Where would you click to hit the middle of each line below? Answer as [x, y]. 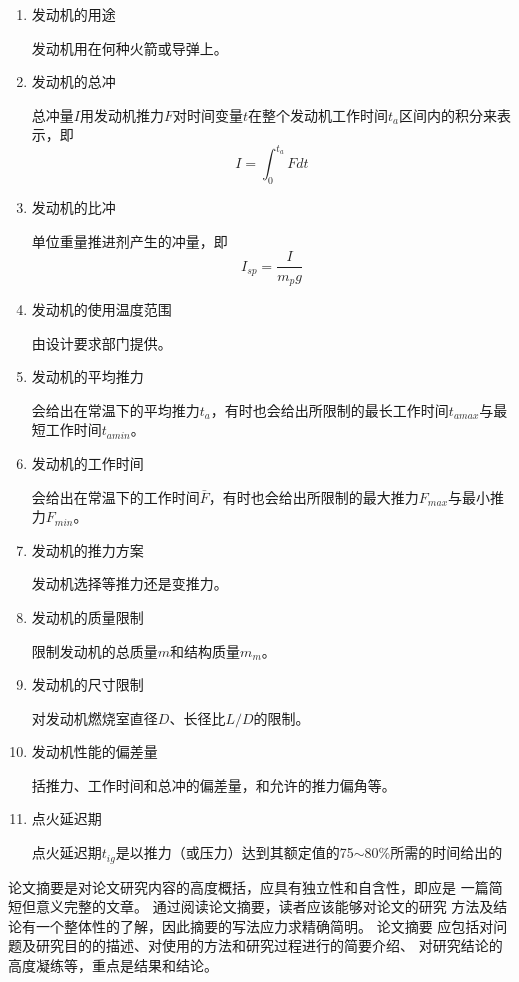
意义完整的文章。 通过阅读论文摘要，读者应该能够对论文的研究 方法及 [264, 906]
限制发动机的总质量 [94, 650]
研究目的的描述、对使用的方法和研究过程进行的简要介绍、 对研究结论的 [269, 945]
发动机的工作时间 [87, 462]
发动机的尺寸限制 [87, 684]
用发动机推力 [121, 114]
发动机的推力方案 [87, 549]
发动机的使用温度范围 [101, 308]
